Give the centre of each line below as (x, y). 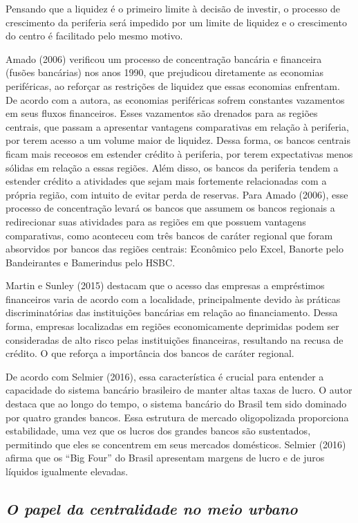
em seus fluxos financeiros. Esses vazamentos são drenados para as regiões (162, 113)
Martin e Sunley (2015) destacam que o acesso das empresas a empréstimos (165, 285)
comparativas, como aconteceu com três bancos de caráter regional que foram (169, 235)
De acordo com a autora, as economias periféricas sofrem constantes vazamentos (175, 99)
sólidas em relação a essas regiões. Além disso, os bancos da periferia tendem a (172, 167)
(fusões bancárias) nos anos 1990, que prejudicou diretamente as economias (164, 72)
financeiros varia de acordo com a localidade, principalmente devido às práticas (173, 299)
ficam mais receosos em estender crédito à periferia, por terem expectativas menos (179, 153)
